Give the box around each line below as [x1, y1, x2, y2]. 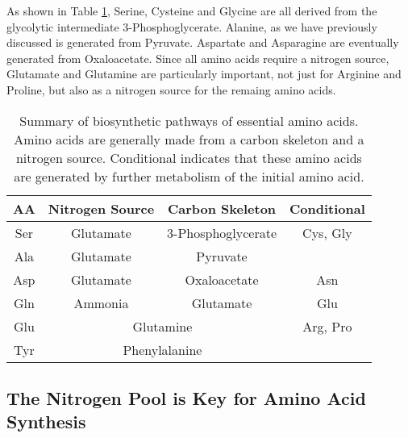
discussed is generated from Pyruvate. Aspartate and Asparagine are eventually [6, 34, 399, 51]
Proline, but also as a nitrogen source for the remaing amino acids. [6, 81, 336, 98]
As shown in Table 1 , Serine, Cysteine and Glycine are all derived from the [6, 2, 377, 19]
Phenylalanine [123, 340, 202, 359]
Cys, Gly [302, 223, 352, 242]
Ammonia [73, 293, 129, 312]
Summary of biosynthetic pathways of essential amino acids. [19, 111, 359, 130]
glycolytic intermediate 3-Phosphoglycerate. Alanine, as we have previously [6, 18, 377, 35]
